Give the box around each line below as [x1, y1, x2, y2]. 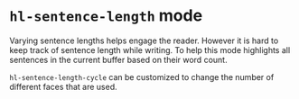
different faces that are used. [9, 81, 117, 92]
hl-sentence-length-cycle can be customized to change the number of [9, 71, 275, 82]
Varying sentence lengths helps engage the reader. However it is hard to [9, 35, 279, 46]
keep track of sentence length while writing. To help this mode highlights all [9, 44, 291, 55]
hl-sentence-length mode [9, 5, 203, 26]
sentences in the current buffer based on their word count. [9, 54, 228, 65]
